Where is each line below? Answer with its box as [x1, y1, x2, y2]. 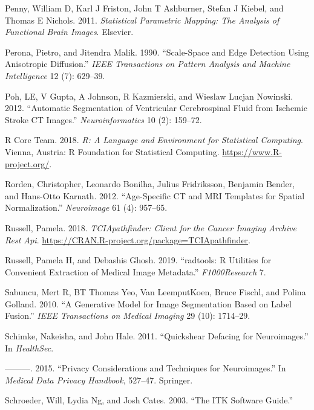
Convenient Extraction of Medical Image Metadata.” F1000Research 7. [5, 265, 266, 278]
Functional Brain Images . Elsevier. [5, 25, 134, 38]
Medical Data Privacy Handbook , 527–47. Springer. [5, 373, 193, 386]
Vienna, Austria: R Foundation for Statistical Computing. [5, 145, 220, 158]
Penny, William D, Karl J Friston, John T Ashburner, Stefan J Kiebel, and [5, 2, 284, 14]
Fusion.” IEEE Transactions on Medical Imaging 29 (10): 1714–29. [5, 309, 250, 322]
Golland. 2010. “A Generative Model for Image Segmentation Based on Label [5, 297, 292, 310]
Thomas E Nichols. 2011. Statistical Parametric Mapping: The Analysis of [5, 13, 280, 26]
